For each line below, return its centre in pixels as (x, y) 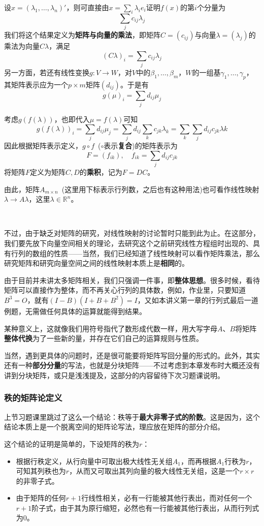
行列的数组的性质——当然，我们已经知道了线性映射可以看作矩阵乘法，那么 (135, 253)
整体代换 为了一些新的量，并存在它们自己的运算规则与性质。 (104, 338)
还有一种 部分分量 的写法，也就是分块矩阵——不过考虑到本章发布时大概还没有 (132, 365)
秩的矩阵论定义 (33, 398)
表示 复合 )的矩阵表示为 (141, 146)
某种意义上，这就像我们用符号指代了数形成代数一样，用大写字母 (111, 328)
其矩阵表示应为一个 (36, 84)
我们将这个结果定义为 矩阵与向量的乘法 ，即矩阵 (82, 35)
